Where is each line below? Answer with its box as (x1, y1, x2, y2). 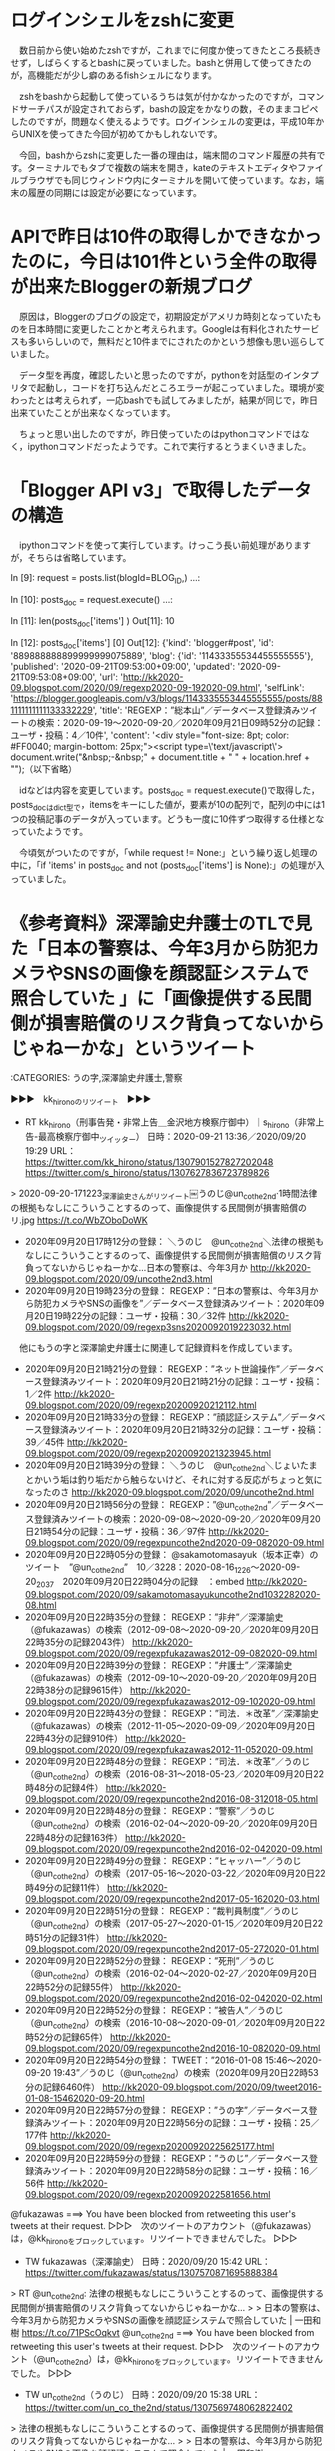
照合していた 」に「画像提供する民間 (10, 987, 312, 1010)
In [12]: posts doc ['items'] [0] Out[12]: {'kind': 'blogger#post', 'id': (10, 637, 275, 651)
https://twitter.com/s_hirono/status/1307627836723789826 (24, 1166, 270, 1178)
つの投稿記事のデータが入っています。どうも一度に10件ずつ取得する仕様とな (10, 812, 325, 825)
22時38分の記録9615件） (24, 1684, 128, 1696)
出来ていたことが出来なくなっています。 (10, 406, 176, 418)
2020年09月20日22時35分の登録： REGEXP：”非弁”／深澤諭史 (24, 1611, 284, 1623)
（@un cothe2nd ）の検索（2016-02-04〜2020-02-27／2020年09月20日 (24, 1967, 318, 1981)
